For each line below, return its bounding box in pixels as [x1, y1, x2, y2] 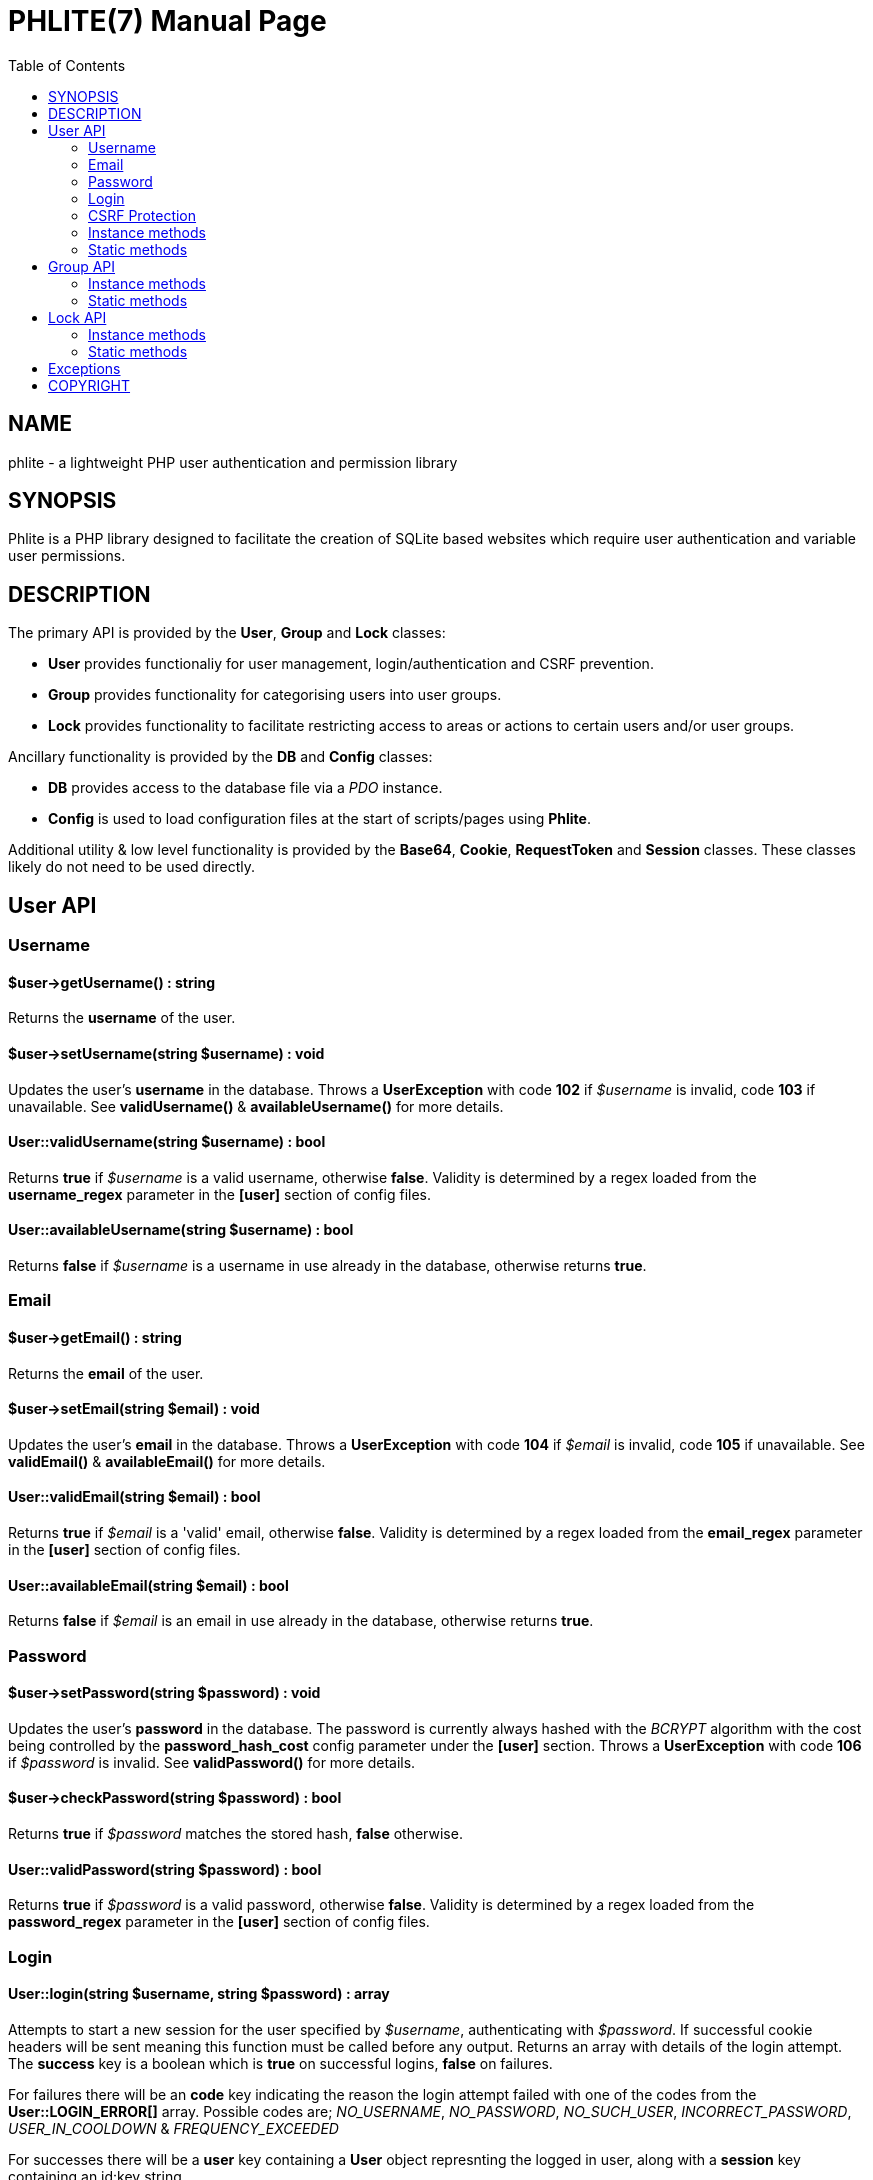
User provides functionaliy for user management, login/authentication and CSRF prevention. [48, 655, 654, 673]
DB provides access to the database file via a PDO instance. [48, 779, 443, 797]
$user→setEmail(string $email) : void [8, 1400, 260, 1418]
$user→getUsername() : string [8, 973, 216, 991]
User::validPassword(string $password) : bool [8, 1860, 322, 1878]
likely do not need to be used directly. [8, 858, 256, 876]
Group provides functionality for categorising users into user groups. [48, 686, 502, 704]
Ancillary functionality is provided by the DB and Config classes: [8, 748, 433, 766]
